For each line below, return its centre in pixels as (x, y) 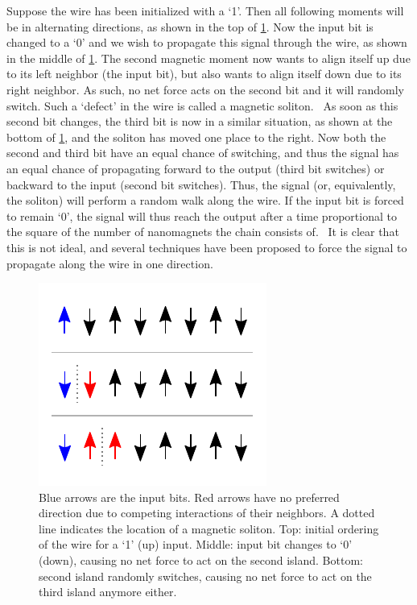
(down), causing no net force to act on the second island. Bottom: (201, 560)
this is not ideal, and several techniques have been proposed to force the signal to (207, 247)
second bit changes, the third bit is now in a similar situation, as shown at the (200, 121)
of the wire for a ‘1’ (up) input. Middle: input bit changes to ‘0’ (196, 544)
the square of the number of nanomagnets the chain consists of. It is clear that (203, 232)
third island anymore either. (108, 592)
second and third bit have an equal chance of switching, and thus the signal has (203, 153)
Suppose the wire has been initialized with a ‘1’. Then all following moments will (205, 10)
